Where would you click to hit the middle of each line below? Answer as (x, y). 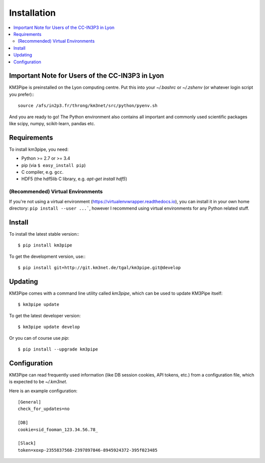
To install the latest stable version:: (44, 234)
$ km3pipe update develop (49, 327)
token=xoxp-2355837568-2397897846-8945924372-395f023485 (88, 450)
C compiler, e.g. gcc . (42, 172)
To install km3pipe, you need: (39, 149)
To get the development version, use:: (47, 256)
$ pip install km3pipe (45, 245)
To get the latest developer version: (45, 315)
